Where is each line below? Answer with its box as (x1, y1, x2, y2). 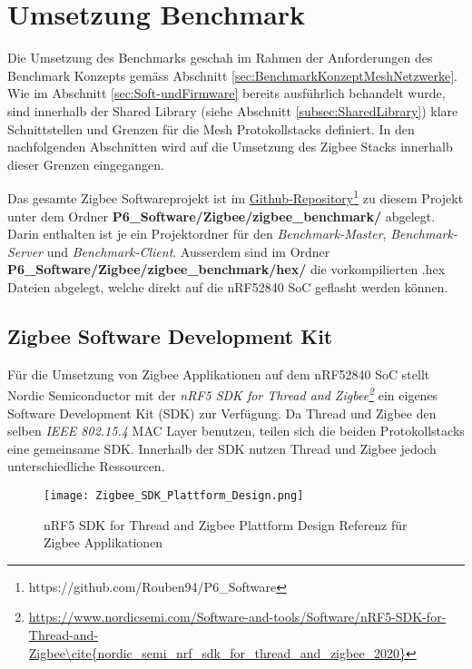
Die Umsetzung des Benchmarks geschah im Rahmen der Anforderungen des (7, 48, 433, 67)
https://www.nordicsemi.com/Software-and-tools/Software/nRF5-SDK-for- (28, 607, 447, 626)
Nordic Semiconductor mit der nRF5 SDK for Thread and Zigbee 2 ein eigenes (7, 383, 438, 404)
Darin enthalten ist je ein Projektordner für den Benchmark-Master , (7, 224, 387, 243)
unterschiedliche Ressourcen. (7, 457, 165, 476)
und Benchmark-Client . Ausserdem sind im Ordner (46, 241, 330, 261)
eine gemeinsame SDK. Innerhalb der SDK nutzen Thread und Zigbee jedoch (7, 438, 437, 457)
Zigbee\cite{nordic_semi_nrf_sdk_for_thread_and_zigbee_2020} (28, 643, 407, 662)
